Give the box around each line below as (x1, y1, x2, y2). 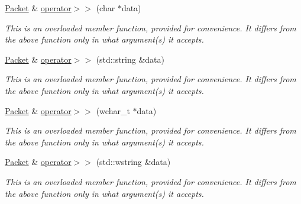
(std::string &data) (96, 53, 164, 65)
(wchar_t (96, 104, 130, 116)
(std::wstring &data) (96, 156, 171, 168)
